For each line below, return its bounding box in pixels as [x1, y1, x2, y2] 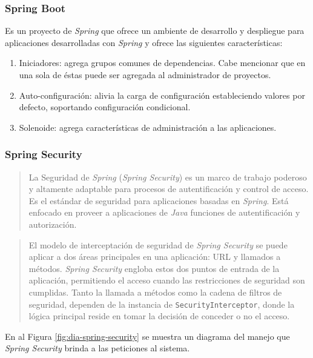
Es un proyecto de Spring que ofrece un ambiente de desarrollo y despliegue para [5, 24, 305, 37]
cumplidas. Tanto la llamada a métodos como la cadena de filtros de [28, 285, 282, 298]
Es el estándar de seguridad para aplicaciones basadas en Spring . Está [28, 194, 289, 207]
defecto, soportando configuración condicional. [19, 101, 191, 113]
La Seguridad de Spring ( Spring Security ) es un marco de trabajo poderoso [28, 170, 307, 183]
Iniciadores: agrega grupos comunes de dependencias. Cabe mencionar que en [19, 56, 306, 69]
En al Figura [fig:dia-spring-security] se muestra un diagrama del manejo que [5, 330, 290, 342]
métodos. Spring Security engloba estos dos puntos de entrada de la [28, 262, 280, 274]
